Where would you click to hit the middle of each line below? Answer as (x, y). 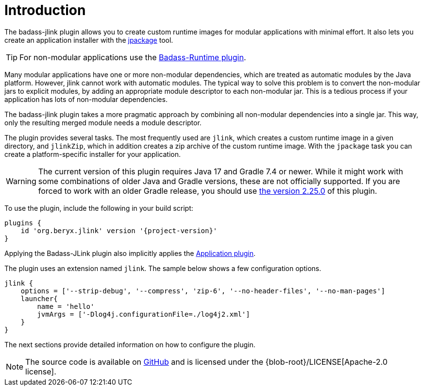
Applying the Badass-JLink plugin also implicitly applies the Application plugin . (130, 253)
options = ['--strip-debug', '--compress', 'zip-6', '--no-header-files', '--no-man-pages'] (203, 291)
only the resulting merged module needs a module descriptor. (103, 122)
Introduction (45, 10)
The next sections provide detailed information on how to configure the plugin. (130, 344)
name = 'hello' (66, 306)
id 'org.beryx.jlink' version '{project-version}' (119, 230)
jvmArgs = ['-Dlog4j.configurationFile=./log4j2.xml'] (144, 314)
